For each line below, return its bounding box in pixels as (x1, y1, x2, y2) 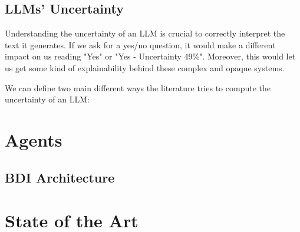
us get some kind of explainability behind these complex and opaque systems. (5, 61, 285, 74)
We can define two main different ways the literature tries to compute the (5, 81, 271, 94)
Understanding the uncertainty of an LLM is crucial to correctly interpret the (5, 27, 285, 39)
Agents (5, 127, 62, 151)
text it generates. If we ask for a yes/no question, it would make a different (5, 38, 276, 51)
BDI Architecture (5, 168, 115, 186)
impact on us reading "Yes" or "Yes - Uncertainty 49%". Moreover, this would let (5, 50, 296, 62)
